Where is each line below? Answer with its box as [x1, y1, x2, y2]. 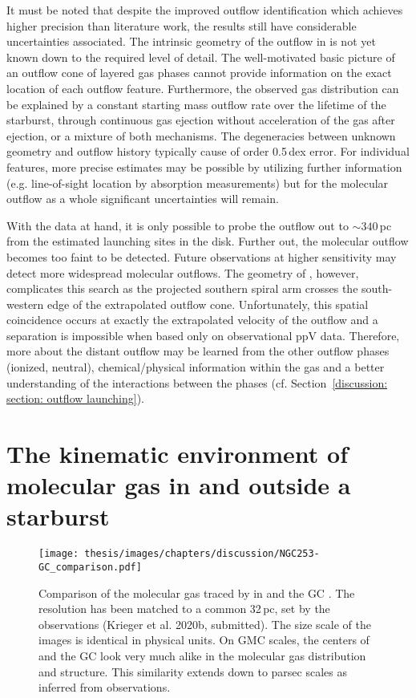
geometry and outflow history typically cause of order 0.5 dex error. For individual [6, 143, 410, 160]
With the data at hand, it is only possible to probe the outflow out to [6, 217, 349, 233]
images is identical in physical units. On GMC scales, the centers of [38, 631, 370, 648]
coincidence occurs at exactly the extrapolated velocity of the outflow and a [6, 311, 378, 328]
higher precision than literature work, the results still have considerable [6, 17, 357, 34]
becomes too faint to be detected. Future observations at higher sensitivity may [6, 248, 397, 265]
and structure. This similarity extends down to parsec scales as [38, 663, 347, 680]
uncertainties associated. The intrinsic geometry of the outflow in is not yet [6, 33, 376, 50]
